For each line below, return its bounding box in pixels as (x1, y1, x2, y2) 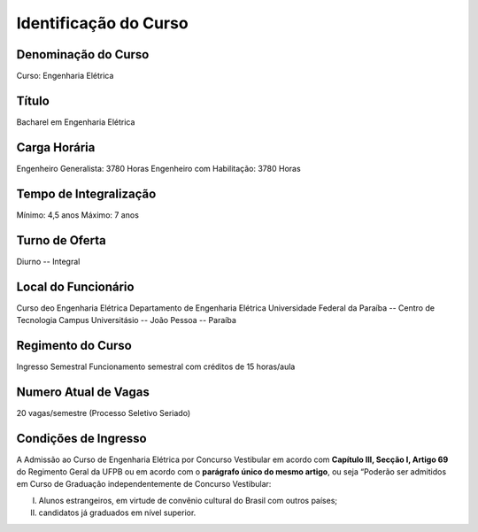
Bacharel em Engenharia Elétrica (16, 116, 135, 127)
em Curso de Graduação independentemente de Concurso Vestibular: (16, 479, 272, 490)
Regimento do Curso (16, 337, 132, 353)
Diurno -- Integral (16, 256, 81, 266)
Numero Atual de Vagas (16, 384, 150, 399)
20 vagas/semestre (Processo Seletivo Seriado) (16, 407, 191, 418)
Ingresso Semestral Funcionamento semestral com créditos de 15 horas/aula (16, 361, 296, 372)
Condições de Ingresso (16, 430, 147, 446)
